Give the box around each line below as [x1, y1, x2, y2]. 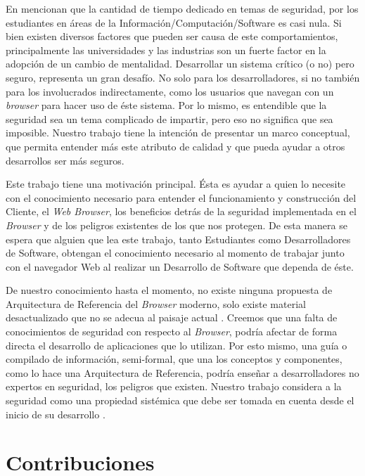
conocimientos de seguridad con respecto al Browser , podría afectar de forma [6, 324, 338, 339]
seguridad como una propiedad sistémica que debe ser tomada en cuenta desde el [6, 393, 354, 408]
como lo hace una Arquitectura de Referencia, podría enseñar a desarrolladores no [6, 365, 359, 380]
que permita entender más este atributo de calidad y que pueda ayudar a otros [6, 139, 345, 153]
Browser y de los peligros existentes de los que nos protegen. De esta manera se [6, 217, 347, 232]
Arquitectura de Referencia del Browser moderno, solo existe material [6, 296, 306, 311]
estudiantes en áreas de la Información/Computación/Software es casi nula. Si [6, 15, 342, 30]
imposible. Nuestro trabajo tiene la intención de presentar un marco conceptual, [6, 125, 350, 140]
